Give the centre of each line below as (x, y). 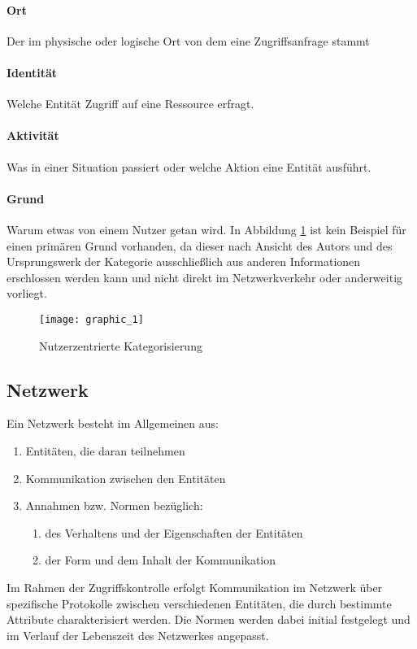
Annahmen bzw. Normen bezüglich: (114, 505)
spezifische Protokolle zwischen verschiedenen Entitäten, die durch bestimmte (199, 603)
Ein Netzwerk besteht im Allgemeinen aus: (113, 423)
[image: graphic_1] (91, 319)
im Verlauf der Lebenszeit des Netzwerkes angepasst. (138, 635)
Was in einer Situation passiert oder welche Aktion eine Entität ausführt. (189, 166)
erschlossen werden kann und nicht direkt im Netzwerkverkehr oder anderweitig (205, 277)
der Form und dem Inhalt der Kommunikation (161, 560)
